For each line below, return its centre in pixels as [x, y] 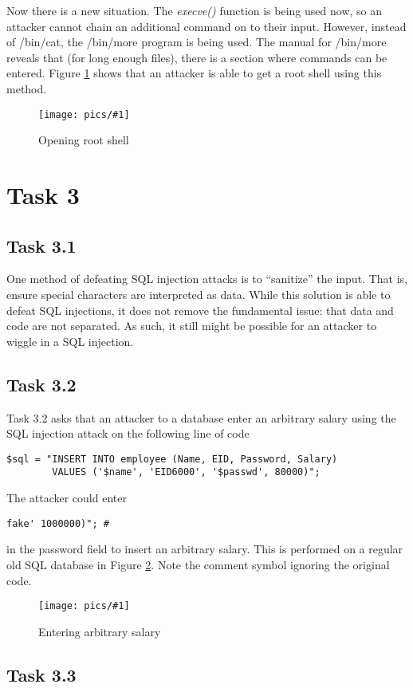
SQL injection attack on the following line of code [128, 433]
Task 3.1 [41, 245]
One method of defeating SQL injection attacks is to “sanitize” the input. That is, [207, 279]
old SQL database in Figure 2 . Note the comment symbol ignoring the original [198, 564]
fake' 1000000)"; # [58, 523]
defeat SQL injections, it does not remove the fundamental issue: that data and [200, 310]
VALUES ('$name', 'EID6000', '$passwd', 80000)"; [186, 472]
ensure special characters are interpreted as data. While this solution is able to [199, 294]
